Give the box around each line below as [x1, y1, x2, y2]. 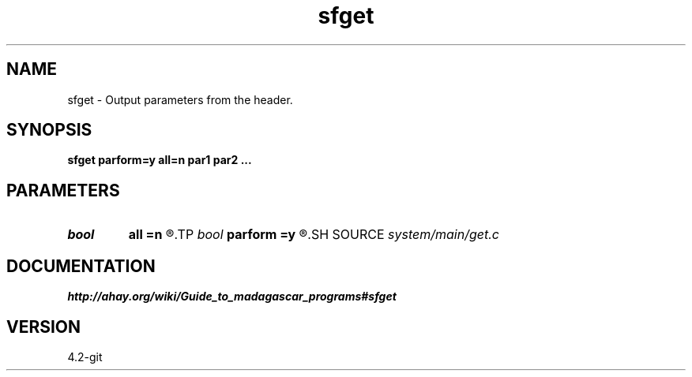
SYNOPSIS [6, 120, 92, 140]
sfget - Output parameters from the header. [67, 92, 293, 106]
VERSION [6, 316, 81, 337]
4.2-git [67, 349, 103, 364]
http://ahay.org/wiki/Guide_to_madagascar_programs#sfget [67, 289, 397, 304]
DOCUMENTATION [6, 256, 156, 276]
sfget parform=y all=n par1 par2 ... [67, 153, 252, 167]
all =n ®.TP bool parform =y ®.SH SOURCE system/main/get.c [128, 226, 499, 243]
